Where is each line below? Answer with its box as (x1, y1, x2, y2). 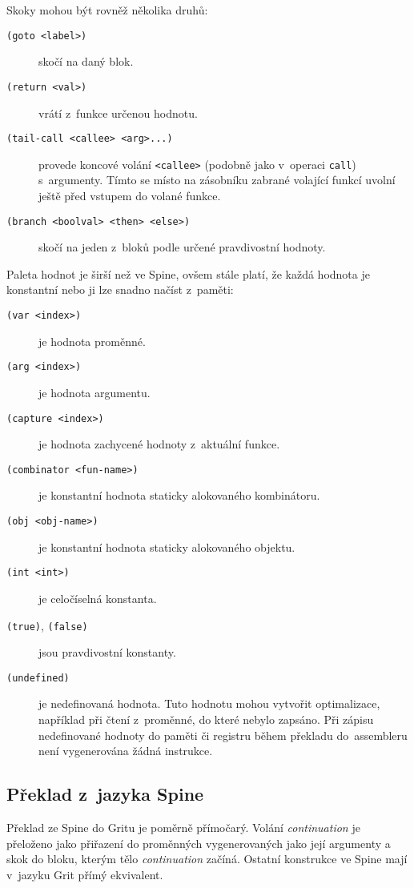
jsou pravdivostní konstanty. (38, 644, 176, 661)
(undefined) (6, 672, 70, 684)
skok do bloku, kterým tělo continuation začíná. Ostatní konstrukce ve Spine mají (6, 850, 408, 867)
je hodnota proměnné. (38, 332, 146, 349)
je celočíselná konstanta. (38, 589, 157, 606)
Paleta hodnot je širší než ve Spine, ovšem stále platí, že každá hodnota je (6, 265, 370, 282)
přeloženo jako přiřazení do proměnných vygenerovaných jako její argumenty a (6, 834, 391, 851)
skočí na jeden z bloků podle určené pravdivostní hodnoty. (38, 239, 326, 255)
